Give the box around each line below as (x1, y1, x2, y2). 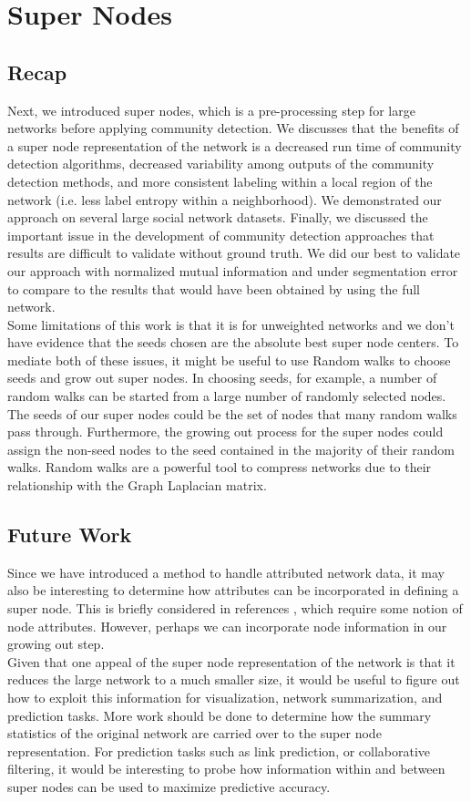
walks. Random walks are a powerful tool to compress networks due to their (7, 458, 432, 477)
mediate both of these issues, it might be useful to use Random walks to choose (7, 350, 451, 369)
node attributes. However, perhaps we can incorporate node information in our (7, 616, 447, 635)
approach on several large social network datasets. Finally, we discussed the (7, 208, 428, 227)
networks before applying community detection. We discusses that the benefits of (7, 118, 459, 138)
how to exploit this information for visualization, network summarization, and (7, 688, 443, 706)
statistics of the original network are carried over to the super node (7, 724, 382, 743)
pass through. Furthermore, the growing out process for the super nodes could (7, 422, 444, 441)
